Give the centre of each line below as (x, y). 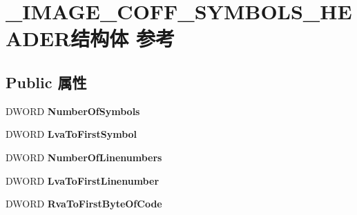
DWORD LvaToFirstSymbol (71, 134)
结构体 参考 (123, 38)
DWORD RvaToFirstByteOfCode (84, 204)
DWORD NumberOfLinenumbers (84, 157)
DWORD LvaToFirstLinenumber (83, 180)
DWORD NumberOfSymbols (73, 111)
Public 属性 (46, 82)
